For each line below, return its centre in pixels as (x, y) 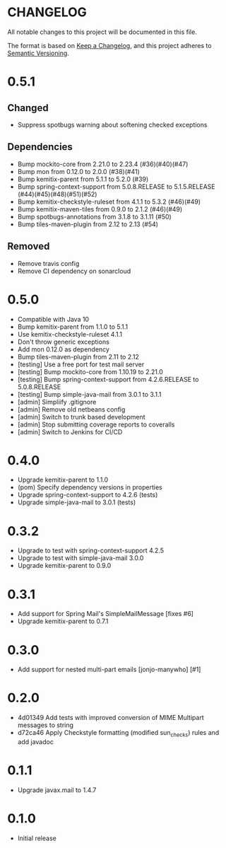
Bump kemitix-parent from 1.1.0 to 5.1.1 (73, 327)
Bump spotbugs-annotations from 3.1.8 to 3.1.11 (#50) (94, 216)
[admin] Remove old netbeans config (71, 409)
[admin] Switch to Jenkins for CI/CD (70, 431)
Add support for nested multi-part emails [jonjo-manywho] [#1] (109, 670)
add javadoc (36, 742)
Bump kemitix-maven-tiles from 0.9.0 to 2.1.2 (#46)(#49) (100, 209)
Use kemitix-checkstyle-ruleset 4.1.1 (70, 334)
